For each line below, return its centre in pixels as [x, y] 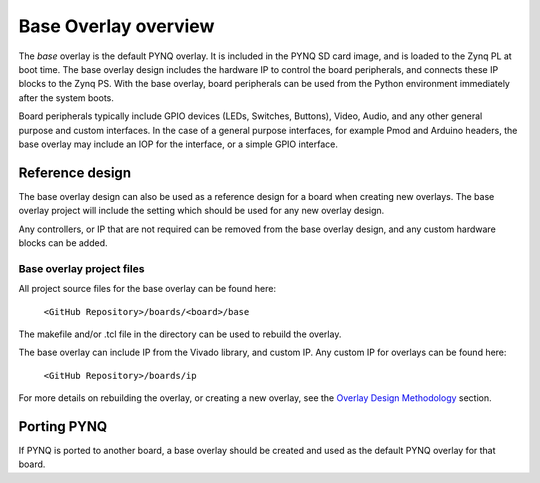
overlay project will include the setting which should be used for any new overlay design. [201, 211]
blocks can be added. [63, 242]
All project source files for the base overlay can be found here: [147, 289]
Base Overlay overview [116, 26]
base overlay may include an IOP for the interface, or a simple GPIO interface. [178, 144]
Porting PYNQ [63, 426]
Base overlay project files [81, 268]
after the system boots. [66, 97]
